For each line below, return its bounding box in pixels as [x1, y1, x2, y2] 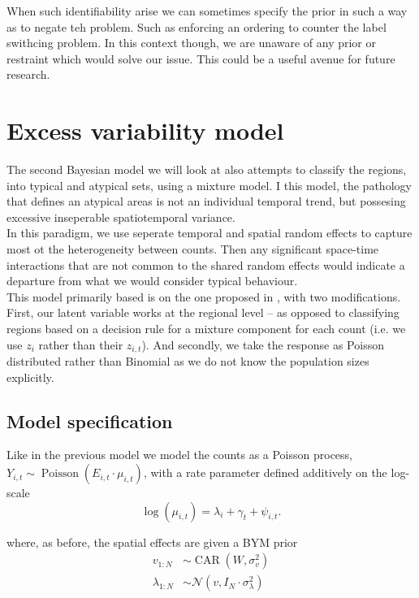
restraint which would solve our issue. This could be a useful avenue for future [6, 50, 395, 67]
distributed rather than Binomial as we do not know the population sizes [6, 353, 369, 370]
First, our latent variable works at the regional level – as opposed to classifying [6, 304, 400, 321]
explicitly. [6, 368, 54, 385]
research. [6, 66, 50, 83]
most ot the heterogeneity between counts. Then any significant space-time [6, 240, 379, 258]
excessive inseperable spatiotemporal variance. [6, 208, 235, 225]
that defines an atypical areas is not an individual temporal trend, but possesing [6, 193, 406, 210]
